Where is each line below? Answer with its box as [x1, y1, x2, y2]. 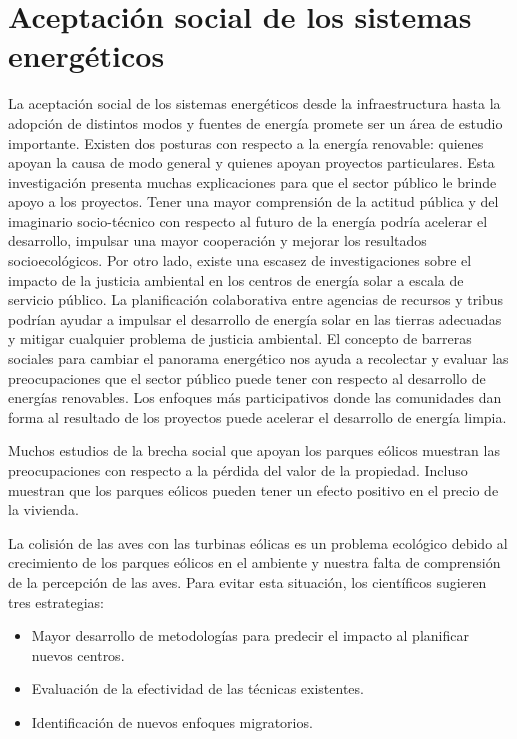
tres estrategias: [8, 591, 104, 612]
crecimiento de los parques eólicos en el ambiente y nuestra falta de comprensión [8, 552, 501, 573]
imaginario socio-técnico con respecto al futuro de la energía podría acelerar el [8, 210, 488, 231]
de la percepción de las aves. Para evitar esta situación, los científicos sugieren [8, 571, 487, 592]
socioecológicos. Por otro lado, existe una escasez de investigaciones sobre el [8, 250, 472, 271]
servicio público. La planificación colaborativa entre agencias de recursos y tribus [8, 289, 504, 310]
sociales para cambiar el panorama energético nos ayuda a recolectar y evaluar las [8, 348, 509, 369]
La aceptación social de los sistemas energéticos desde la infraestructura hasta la [8, 93, 501, 114]
